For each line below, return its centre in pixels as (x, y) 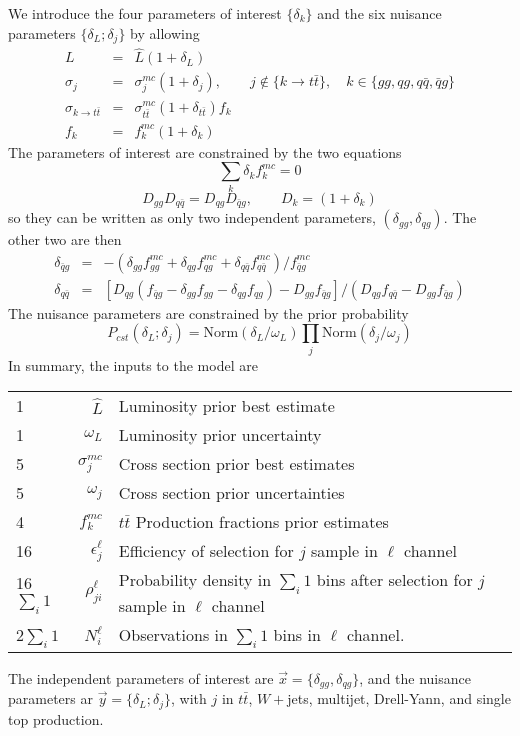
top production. (56, 718)
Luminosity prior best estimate (226, 406)
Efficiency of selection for (206, 551)
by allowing (165, 32)
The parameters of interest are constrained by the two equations (205, 151)
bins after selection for (394, 580)
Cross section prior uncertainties (231, 493)
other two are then (65, 239)
